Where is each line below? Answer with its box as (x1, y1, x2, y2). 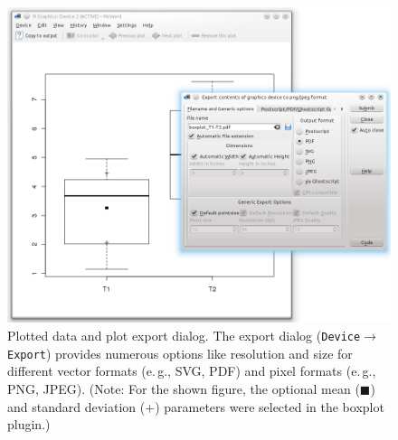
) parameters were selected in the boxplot (155, 397, 384, 416)
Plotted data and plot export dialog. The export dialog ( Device (7, 326, 361, 345)
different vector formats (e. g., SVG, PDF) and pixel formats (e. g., (7, 361, 376, 380)
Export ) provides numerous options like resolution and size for (7, 343, 353, 362)
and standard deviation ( (7, 397, 146, 416)
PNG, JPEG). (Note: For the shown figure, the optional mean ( (7, 379, 360, 398)
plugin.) (7, 415, 51, 434)
